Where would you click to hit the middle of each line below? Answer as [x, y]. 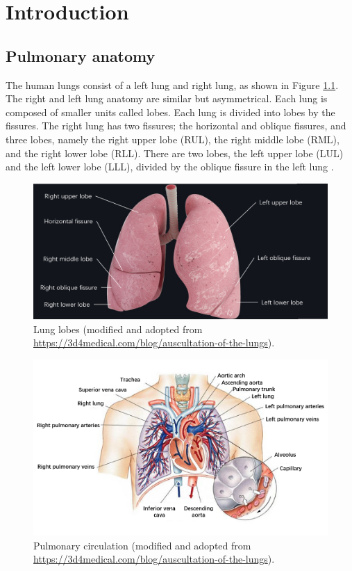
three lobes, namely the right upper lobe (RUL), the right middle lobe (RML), [173, 139]
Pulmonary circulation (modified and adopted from [142, 545]
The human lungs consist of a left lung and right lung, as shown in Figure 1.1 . [172, 85]
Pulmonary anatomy [81, 55]
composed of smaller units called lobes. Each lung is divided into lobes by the [170, 112]
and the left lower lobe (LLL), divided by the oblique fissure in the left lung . [170, 167]
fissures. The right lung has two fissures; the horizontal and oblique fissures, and [176, 126]
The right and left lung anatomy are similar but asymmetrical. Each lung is [167, 98]
